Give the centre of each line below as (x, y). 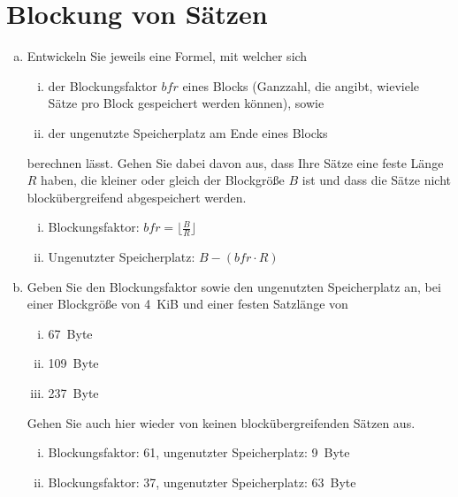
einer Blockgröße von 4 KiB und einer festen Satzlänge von (187, 304)
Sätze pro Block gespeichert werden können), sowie (186, 103)
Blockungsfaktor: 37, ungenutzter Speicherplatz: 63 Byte (202, 482)
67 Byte (70, 333)
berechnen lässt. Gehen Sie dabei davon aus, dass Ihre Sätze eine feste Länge (235, 162)
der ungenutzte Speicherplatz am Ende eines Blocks (188, 132)
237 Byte (73, 393)
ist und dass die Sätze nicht (376, 180)
